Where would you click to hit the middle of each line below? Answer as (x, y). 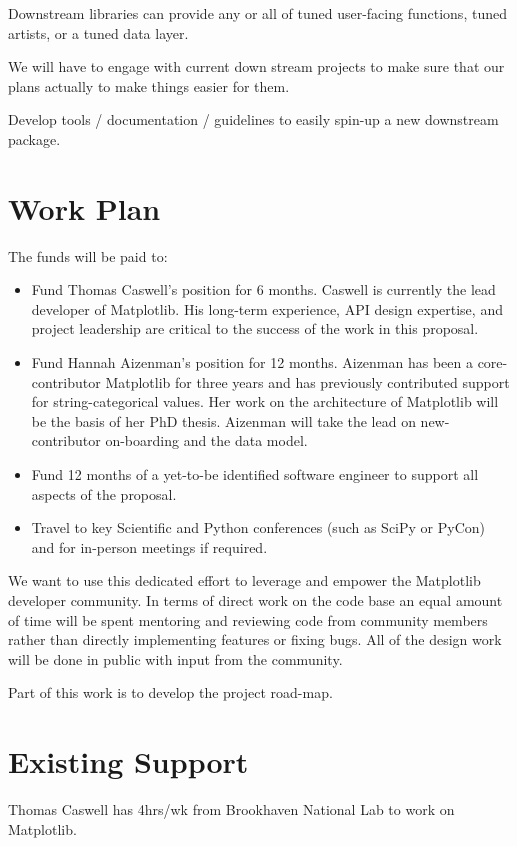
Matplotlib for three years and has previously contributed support (307, 381)
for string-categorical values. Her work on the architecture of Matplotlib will (265, 401)
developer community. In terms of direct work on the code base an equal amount (255, 600)
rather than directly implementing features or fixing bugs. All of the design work (255, 639)
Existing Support (128, 761)
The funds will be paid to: (88, 255)
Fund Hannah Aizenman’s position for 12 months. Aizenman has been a (252, 362)
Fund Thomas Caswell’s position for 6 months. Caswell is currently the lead (263, 289)
